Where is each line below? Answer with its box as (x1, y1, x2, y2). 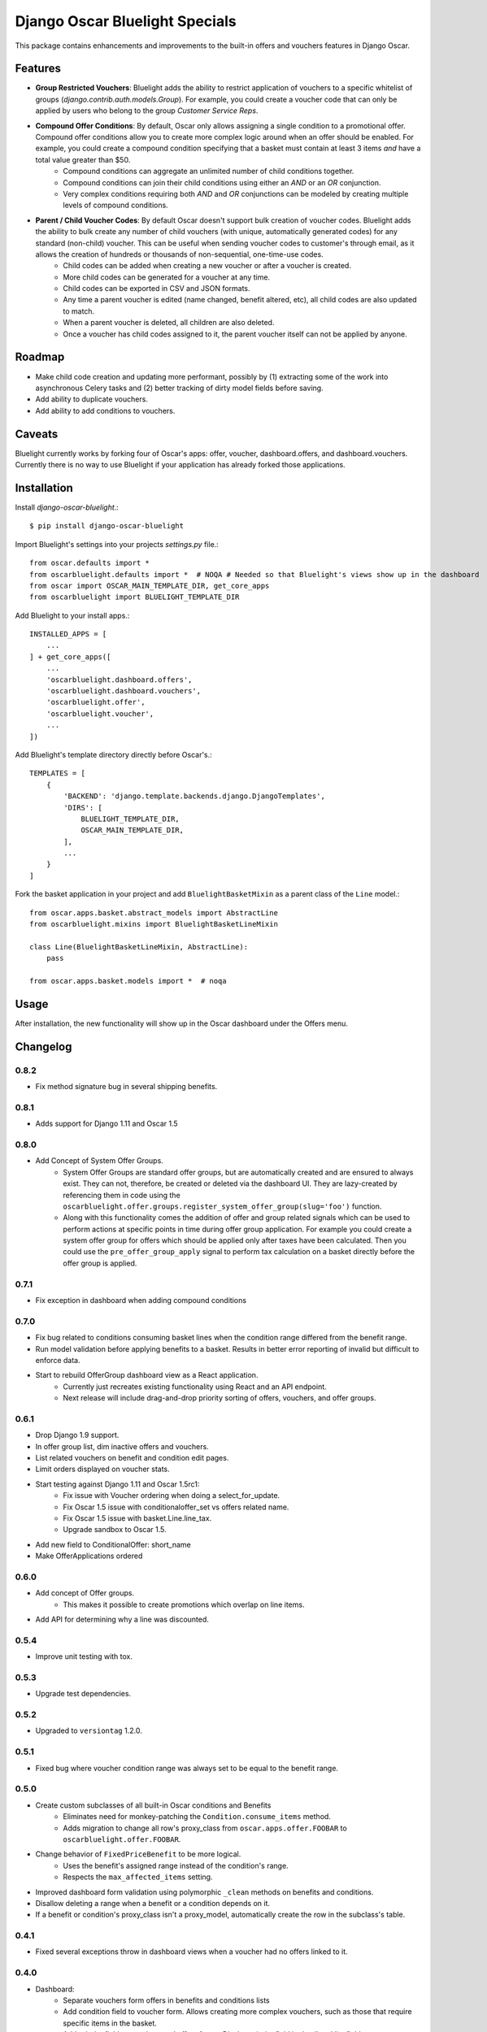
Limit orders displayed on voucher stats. (35, 1464, 170, 1474)
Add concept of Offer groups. (35, 1588, 134, 1598)
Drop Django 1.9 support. (35, 1431, 120, 1440)
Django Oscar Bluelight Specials (15, 12, 237, 30)
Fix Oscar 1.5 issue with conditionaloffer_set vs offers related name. (63, 1502, 289, 1512)
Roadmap (15, 350, 65, 364)
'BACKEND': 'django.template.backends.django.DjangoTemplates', (63, 792, 325, 801)
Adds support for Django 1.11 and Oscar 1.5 (35, 1118, 178, 1129)
